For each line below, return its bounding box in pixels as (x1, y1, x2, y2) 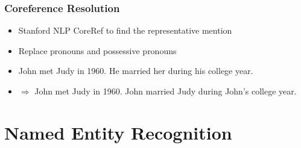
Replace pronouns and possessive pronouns (18, 44, 177, 57)
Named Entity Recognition (4, 120, 232, 144)
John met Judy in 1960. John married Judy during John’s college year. (34, 85, 297, 97)
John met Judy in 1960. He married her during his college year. (18, 64, 253, 77)
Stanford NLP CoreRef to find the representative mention (18, 24, 232, 37)
